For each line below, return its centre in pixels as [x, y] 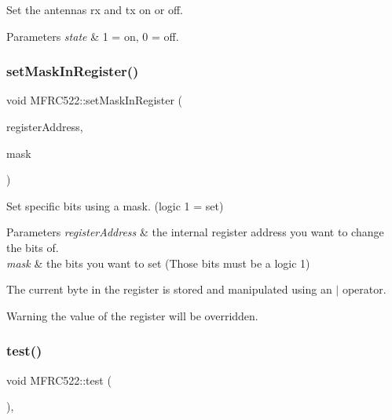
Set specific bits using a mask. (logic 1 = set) [115, 205]
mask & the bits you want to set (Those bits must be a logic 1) [158, 263]
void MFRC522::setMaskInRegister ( [95, 100]
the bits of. [33, 247]
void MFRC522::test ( [59, 380]
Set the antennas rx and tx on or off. [95, 9]
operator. [364, 289]
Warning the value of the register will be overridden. [132, 315]
